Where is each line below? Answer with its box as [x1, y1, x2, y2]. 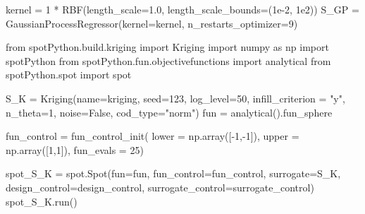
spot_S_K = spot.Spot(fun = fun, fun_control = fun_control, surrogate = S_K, [6, 166, 341, 181]
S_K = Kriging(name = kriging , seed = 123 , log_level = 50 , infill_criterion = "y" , [6, 90, 345, 105]
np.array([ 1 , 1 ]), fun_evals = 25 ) [6, 142, 144, 157]
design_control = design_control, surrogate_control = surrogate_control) [6, 179, 314, 194]
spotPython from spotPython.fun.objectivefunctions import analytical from [6, 53, 331, 68]
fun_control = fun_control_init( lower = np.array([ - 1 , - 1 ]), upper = [6, 129, 299, 143]
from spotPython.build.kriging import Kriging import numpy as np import [6, 40, 329, 54]
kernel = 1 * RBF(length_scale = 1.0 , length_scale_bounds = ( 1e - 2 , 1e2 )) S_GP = [6, 2, 359, 16]
